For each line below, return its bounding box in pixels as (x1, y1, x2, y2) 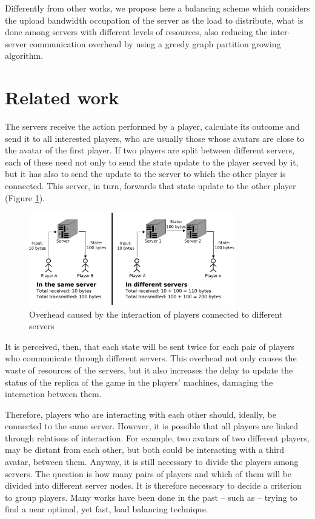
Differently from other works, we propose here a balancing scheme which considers (5, 2, 310, 14)
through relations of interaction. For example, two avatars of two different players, (5, 431, 310, 444)
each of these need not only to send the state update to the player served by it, (5, 155, 299, 168)
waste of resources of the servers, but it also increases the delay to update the (5, 363, 293, 376)
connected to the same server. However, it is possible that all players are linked (5, 420, 298, 432)
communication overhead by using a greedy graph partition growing (29, 37, 281, 50)
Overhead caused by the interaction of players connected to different (29, 307, 283, 320)
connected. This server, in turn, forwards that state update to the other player (5, 179, 296, 192)
